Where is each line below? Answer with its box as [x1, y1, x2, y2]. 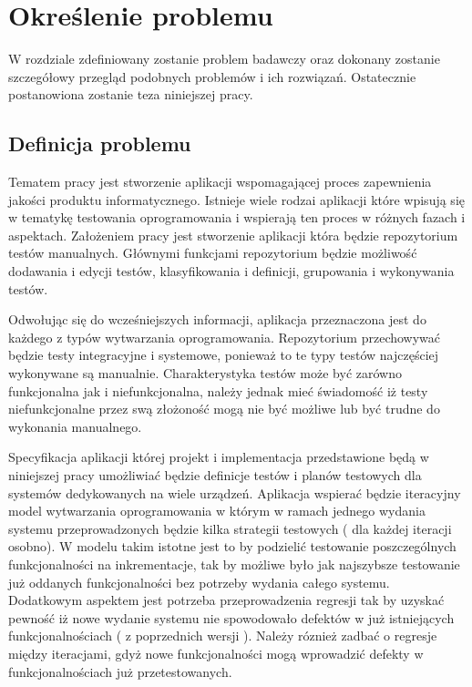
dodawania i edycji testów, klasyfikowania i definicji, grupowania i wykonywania [8, 261, 455, 281]
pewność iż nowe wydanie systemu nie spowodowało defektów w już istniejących [8, 608, 455, 627]
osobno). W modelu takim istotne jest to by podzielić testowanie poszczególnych [8, 537, 457, 556]
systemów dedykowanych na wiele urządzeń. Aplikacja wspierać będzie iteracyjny [8, 483, 461, 502]
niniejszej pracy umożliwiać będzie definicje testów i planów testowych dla [8, 466, 422, 485]
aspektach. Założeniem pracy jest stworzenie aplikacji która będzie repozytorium [8, 225, 458, 244]
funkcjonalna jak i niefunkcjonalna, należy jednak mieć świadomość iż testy [8, 381, 428, 400]
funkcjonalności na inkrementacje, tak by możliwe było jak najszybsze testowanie [8, 554, 460, 573]
